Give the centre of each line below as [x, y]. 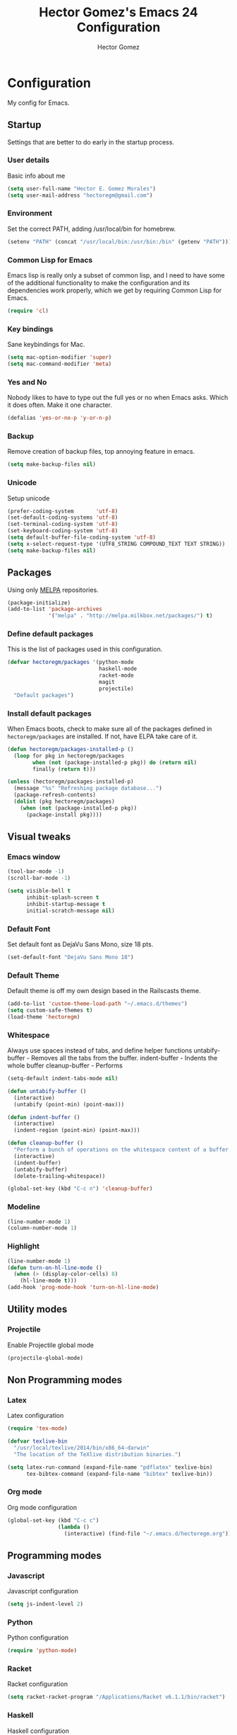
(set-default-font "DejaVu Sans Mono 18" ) [71, 957]
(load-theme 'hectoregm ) [44, 1017]
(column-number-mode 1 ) [42, 1228]
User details [29, 160]
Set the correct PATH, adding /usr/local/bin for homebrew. [92, 229]
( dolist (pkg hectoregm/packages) [64, 802]
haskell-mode [118, 669]
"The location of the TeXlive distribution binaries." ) [97, 1454]
